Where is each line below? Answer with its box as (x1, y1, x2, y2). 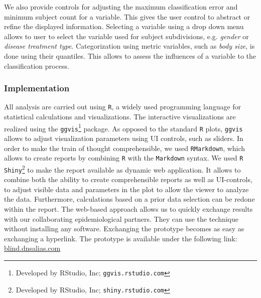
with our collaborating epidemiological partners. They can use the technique (4, 213, 238, 224)
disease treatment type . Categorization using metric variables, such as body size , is (4, 41, 255, 51)
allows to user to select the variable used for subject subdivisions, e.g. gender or (4, 31, 249, 41)
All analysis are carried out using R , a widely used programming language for (4, 101, 241, 112)
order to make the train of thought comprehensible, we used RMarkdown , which (4, 142, 245, 153)
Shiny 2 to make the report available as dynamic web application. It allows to (4, 163, 241, 175)
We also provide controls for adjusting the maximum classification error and (4, 2, 238, 12)
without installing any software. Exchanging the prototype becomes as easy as (4, 223, 244, 234)
